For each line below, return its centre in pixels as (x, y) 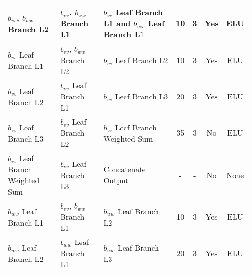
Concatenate (125, 169)
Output (116, 180)
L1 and (117, 23)
